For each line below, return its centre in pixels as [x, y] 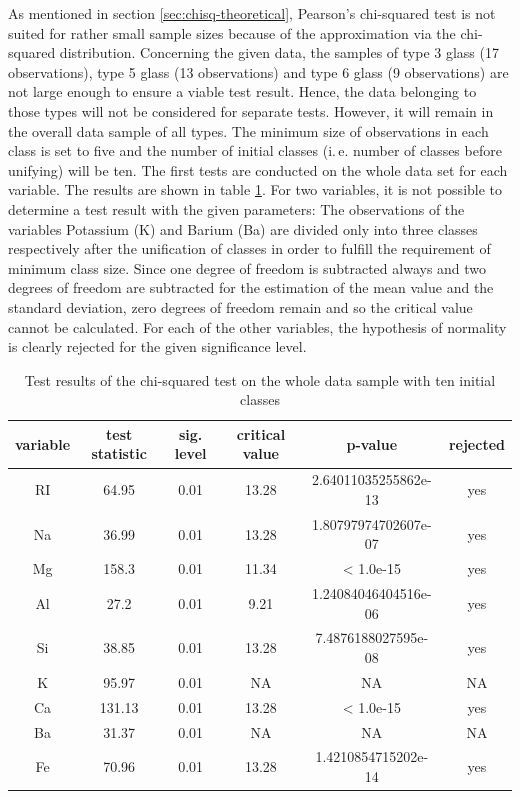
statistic [119, 453]
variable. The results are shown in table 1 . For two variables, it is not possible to [255, 189]
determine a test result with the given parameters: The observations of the [236, 208]
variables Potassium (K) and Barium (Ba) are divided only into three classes [243, 228]
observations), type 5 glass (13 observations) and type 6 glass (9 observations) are [258, 71]
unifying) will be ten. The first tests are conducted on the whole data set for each [258, 169]
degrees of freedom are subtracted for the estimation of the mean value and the [251, 287]
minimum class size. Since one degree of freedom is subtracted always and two [247, 267]
